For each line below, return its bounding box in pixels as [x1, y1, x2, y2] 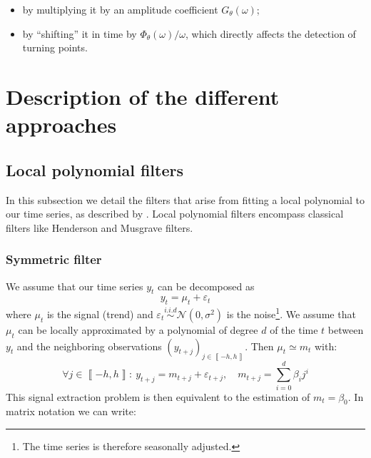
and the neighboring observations [16, 338, 162, 353]
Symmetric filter [6, 250, 102, 268]
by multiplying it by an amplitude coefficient [22, 2, 218, 16]
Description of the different [6, 81, 280, 111]
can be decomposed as [157, 278, 255, 293]
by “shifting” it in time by [22, 26, 137, 41]
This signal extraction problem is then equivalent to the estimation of [6, 389, 310, 404]
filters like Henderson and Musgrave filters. [6, 220, 193, 235]
